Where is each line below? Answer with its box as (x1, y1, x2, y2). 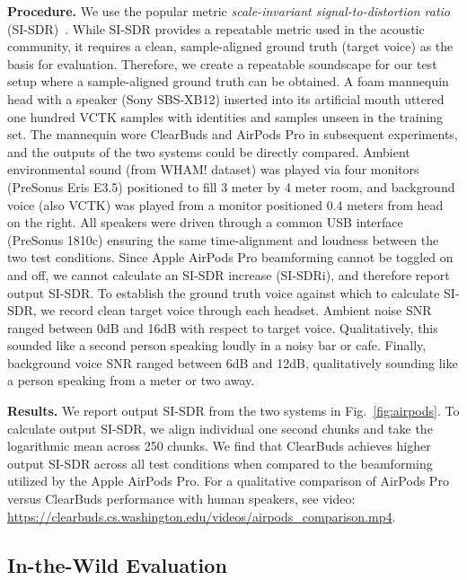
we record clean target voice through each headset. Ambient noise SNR (40, 301, 432, 320)
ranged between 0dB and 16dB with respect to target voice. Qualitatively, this (7, 318, 438, 337)
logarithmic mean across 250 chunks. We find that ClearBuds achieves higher (7, 436, 431, 455)
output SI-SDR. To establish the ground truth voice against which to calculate (7, 283, 440, 302)
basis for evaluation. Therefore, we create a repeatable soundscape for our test (7, 54, 437, 73)
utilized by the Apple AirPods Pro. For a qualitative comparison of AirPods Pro (7, 471, 449, 490)
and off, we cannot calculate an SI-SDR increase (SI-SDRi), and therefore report (7, 265, 450, 284)
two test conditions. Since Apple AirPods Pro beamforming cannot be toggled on (7, 248, 454, 267)
